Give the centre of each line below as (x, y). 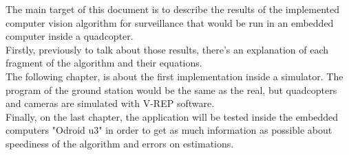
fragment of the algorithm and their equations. (104, 63)
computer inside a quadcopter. (70, 36)
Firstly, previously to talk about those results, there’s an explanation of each (167, 49)
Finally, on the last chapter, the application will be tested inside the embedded (172, 116)
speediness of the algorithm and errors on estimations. (120, 143)
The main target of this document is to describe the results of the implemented (173, 9)
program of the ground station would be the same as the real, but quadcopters (171, 90)
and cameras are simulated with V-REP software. (110, 103)
